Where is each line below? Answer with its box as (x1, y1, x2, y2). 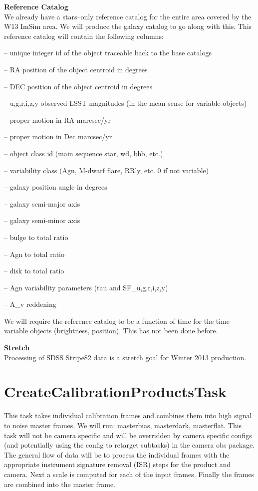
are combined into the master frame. (4, 479, 116, 489)
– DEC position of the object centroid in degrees (4, 81, 152, 91)
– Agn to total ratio (4, 248, 64, 259)
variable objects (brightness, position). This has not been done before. (4, 325, 218, 336)
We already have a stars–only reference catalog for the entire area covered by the (4, 11, 252, 21)
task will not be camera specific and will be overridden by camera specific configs (4, 430, 252, 440)
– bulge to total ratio (4, 232, 68, 242)
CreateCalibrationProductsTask (4, 381, 227, 402)
